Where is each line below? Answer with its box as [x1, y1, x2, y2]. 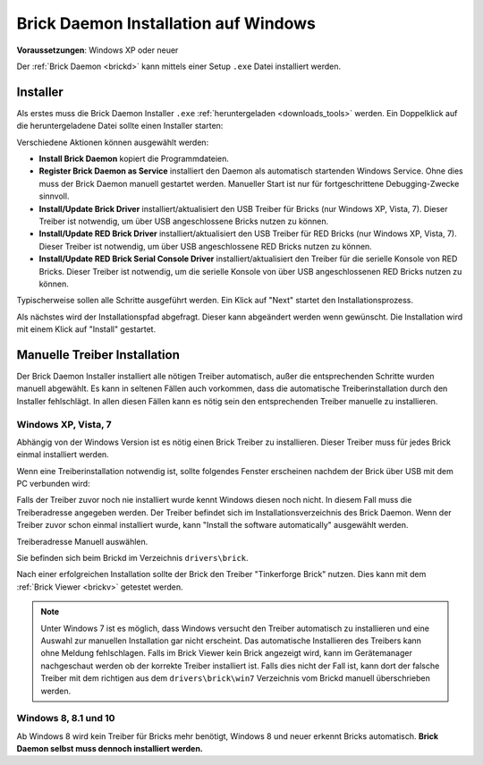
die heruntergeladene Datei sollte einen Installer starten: [16, 121, 224, 132]
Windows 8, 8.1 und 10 [16, 712, 115, 725]
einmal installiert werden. [16, 449, 109, 460]
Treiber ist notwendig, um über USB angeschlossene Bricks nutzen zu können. [38, 216, 329, 226]
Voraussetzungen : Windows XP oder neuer [16, 45, 179, 55]
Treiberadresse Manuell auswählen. [16, 536, 148, 547]
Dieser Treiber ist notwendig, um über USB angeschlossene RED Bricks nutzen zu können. [38, 241, 373, 251]
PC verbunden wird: [16, 479, 90, 489]
